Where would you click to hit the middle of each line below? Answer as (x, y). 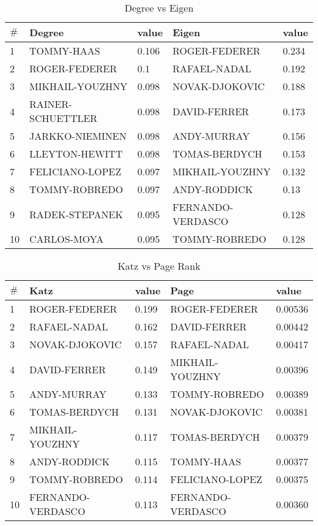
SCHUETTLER (64, 118)
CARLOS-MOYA (67, 239)
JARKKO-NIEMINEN (78, 136)
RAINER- (51, 104)
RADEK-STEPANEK (76, 214)
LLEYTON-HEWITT (76, 154)
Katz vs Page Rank (159, 266)
